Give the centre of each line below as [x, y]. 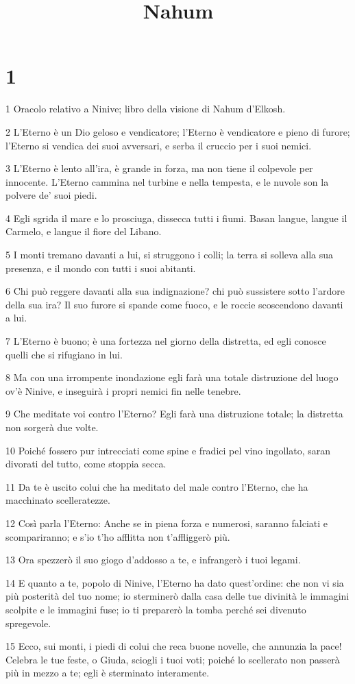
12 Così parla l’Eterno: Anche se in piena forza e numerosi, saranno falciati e [167, 523]
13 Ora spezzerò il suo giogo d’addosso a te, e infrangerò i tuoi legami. [153, 560]
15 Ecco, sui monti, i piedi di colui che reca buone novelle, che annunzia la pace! [174, 646]
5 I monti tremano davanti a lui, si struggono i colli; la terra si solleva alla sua [170, 255]
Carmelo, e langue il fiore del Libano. [84, 231]
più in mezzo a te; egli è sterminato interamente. [108, 673]
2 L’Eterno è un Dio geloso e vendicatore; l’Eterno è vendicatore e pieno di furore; [178, 131]
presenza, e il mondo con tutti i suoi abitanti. [101, 268]
